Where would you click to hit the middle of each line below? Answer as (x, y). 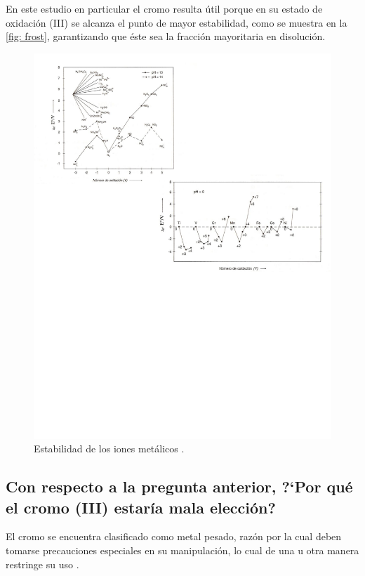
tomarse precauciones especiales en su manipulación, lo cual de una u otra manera (182, 550)
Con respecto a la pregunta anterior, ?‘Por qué (179, 486)
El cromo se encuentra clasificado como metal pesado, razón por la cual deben (174, 536)
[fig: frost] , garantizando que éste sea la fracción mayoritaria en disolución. (166, 36)
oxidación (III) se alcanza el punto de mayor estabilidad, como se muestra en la (177, 22)
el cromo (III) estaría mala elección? (141, 507)
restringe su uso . (42, 564)
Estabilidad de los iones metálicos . (109, 449)
